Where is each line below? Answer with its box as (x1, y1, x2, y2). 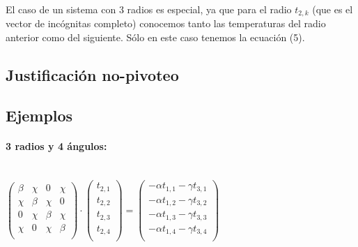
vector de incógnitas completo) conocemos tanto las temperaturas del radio (6, 16, 326, 31)
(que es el (312, 1, 353, 16)
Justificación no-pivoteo (6, 63, 179, 85)
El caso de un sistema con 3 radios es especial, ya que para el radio (6, 1, 292, 16)
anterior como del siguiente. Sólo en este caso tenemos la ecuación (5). (6, 29, 305, 44)
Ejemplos (6, 105, 73, 126)
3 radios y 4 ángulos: (6, 139, 107, 154)
